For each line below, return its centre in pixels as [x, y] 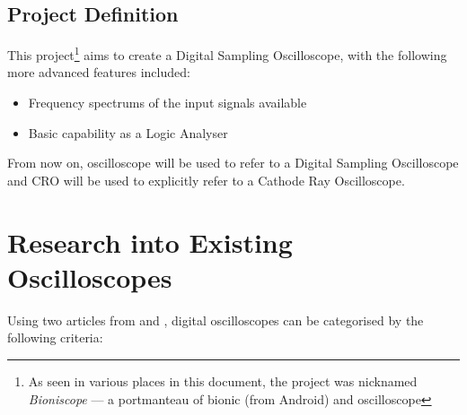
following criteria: [55, 337]
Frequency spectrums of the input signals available [167, 103]
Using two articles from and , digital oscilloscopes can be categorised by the [216, 320]
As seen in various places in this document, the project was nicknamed [223, 380]
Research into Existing [150, 242]
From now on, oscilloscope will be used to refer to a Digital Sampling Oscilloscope [233, 163]
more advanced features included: [99, 72]
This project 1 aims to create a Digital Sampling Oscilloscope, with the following [227, 53]
